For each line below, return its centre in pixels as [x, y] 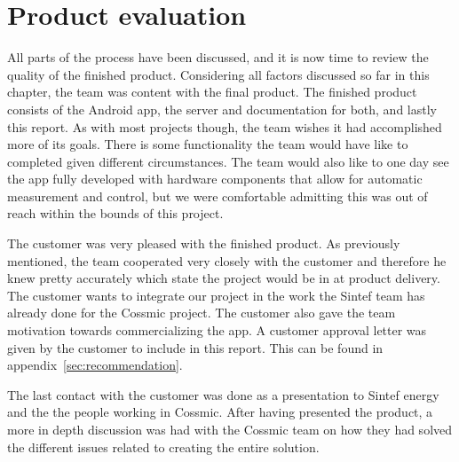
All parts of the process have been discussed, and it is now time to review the [218, 57]
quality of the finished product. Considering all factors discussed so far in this [218, 74]
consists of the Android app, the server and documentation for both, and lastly [222, 109]
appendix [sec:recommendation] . [95, 365]
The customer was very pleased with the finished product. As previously [204, 243]
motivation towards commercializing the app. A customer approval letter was [217, 330]
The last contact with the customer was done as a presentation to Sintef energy [223, 394]
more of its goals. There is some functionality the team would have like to [208, 144]
